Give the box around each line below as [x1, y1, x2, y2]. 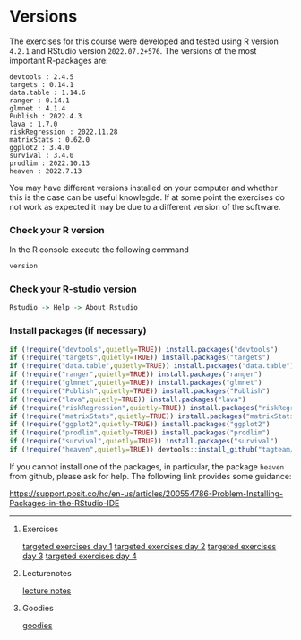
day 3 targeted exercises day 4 [21, 550, 137, 561]
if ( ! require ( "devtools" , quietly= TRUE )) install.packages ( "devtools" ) [9, 345, 279, 354]
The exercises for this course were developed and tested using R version [9, 36, 279, 47]
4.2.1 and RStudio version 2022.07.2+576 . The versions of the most [9, 45, 257, 56]
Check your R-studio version [9, 283, 137, 295]
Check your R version [9, 224, 105, 236]
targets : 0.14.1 [9, 80, 74, 89]
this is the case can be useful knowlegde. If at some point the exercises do [9, 191, 285, 203]
